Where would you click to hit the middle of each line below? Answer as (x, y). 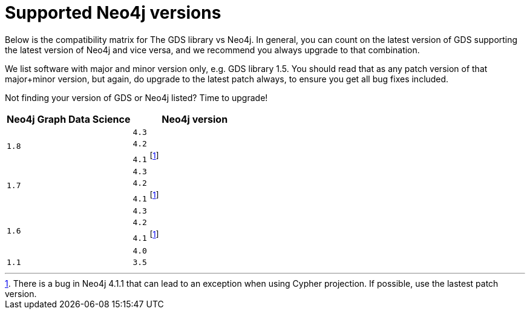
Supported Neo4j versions (113, 13)
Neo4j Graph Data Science (69, 119)
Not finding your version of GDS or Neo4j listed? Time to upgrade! (136, 97)
